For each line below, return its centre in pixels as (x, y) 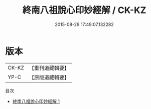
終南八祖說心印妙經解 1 (36, 101)
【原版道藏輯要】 (49, 77)
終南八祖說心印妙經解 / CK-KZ (84, 10)
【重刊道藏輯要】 (49, 68)
